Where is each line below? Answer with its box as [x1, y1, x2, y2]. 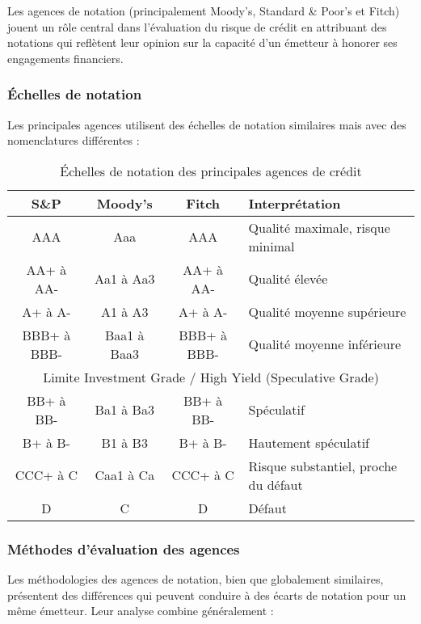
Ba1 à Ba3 [95, 400, 154, 420]
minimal [248, 236, 295, 255]
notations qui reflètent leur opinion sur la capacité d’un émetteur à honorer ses [7, 34, 398, 51]
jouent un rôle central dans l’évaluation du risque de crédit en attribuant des [7, 18, 387, 35]
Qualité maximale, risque [248, 217, 390, 237]
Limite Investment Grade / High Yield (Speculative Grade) [43, 367, 379, 386]
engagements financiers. [7, 49, 124, 66]
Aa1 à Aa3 [94, 269, 155, 289]
